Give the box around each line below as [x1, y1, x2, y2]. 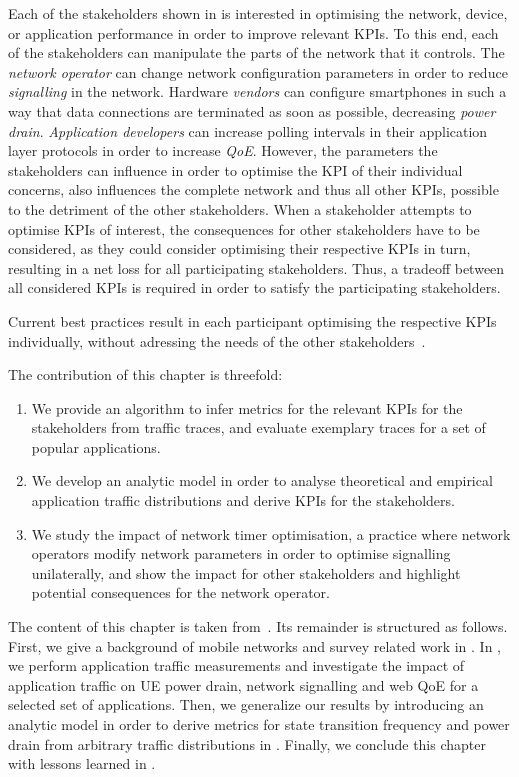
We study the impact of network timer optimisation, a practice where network [31, 523, 511, 544]
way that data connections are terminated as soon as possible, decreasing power [8, 100, 496, 121]
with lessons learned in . [8, 753, 156, 774]
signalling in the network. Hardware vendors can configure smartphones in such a [8, 81, 507, 102]
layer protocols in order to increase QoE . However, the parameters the [8, 140, 438, 161]
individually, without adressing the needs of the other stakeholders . [8, 330, 426, 351]
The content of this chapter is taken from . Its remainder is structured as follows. [8, 616, 508, 637]
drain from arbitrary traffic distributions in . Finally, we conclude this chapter [8, 733, 486, 754]
